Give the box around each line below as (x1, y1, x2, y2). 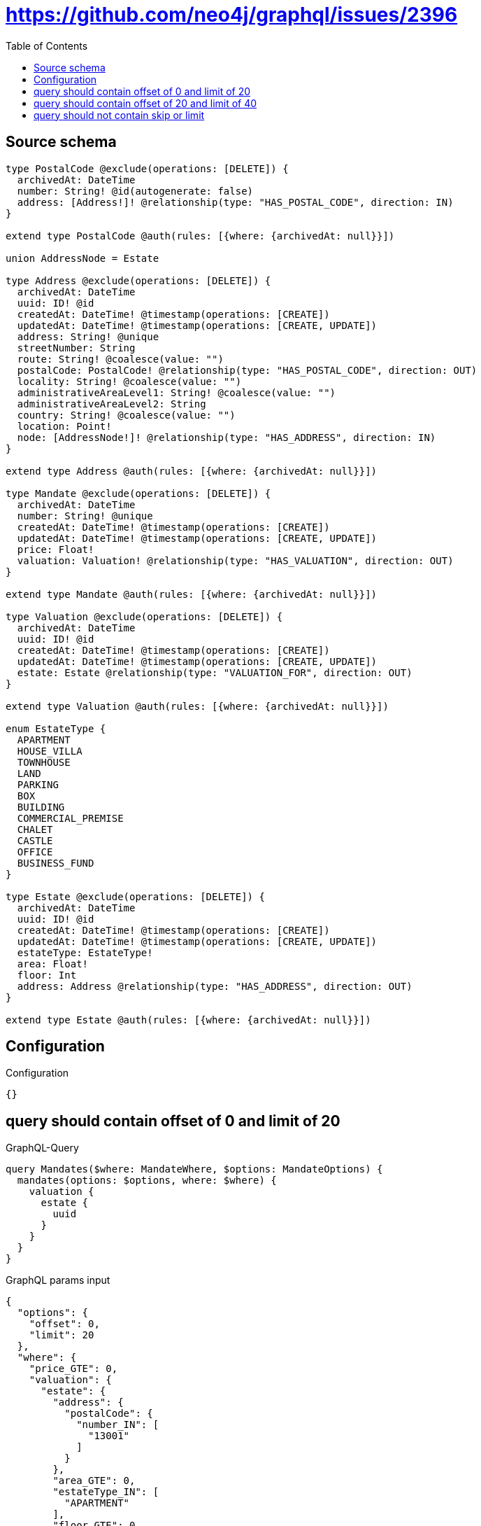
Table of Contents (6, 39, 88, 52)
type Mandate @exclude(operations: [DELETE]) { (6, 487, 271, 499)
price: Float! (17, 543, 94, 555)
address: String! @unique (17, 330, 159, 342)
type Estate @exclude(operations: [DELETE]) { (6, 890, 265, 902)
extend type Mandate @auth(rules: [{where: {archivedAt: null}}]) (6, 588, 378, 600)
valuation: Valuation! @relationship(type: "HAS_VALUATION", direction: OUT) (17, 554, 454, 566)
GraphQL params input (6, 1274, 110, 1287)
